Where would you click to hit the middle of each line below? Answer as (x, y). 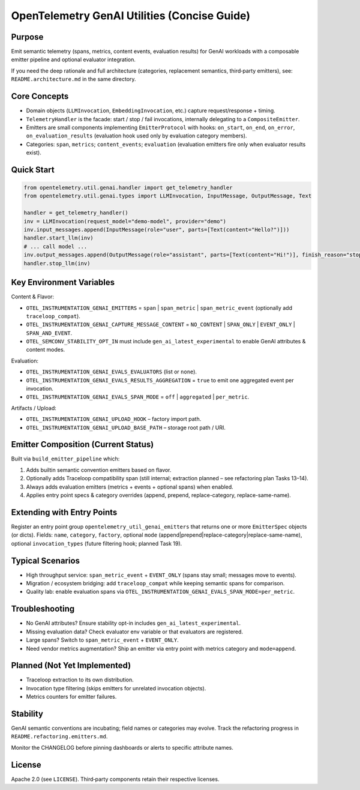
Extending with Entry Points (64, 512)
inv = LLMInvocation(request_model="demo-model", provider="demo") (125, 221)
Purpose (27, 37)
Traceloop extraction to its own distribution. (80, 680)
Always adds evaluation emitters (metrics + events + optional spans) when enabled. (130, 487)
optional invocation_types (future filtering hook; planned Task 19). (97, 543)
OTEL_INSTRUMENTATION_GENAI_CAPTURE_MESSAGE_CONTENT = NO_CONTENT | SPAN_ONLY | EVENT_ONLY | (160, 325)
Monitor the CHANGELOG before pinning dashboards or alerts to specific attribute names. (122, 747)
